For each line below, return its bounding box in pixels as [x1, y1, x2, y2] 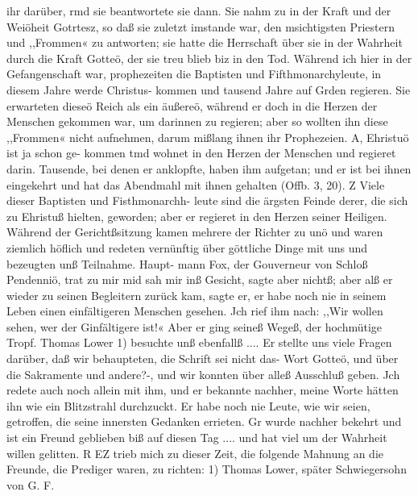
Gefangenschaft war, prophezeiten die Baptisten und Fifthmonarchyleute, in [6, 65, 382, 82]
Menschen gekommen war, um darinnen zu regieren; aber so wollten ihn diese [6, 113, 388, 130]
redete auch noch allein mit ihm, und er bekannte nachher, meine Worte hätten [6, 381, 399, 398]
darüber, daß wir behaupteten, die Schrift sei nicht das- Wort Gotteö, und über [6, 350, 399, 367]
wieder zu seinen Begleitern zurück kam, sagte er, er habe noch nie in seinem [6, 286, 387, 303]
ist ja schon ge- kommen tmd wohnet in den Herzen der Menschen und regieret [6, 144, 396, 161]
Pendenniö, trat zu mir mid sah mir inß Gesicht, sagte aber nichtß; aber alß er [6, 271, 393, 288]
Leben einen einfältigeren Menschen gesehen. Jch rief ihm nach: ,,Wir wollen [6, 302, 383, 319]
